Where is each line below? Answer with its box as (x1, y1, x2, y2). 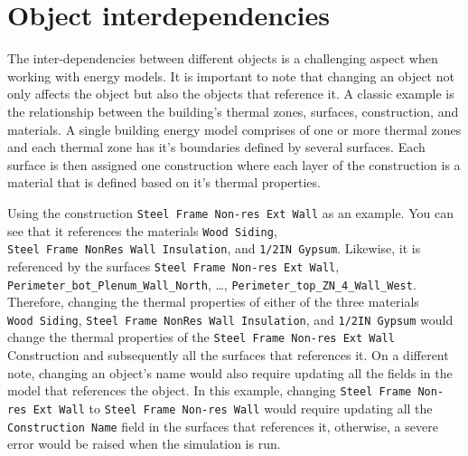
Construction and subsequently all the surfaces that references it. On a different (7, 346, 449, 365)
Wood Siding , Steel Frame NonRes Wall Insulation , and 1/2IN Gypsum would (7, 309, 454, 328)
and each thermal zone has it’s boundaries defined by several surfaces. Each (7, 138, 426, 157)
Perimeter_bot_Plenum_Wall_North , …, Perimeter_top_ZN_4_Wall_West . (7, 274, 417, 293)
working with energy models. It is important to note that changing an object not (7, 66, 454, 85)
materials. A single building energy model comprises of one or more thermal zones (7, 119, 462, 138)
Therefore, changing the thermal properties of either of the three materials (7, 292, 419, 311)
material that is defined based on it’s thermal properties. (7, 173, 321, 192)
